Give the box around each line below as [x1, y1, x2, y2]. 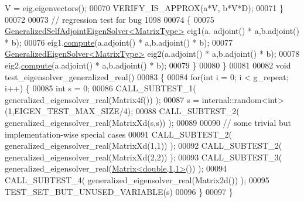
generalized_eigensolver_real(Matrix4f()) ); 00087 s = [5, 93, 200, 105]
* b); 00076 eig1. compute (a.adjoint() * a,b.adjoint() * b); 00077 [5, 36, 233, 48]
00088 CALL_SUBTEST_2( [135, 105, 240, 117]
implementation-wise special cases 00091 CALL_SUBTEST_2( [5, 128, 232, 140]
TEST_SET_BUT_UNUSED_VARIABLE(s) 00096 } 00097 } [5, 185, 233, 197]
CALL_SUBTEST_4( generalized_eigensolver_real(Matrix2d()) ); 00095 [5, 173, 269, 186]
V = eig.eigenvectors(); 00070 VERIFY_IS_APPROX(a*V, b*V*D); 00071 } [5, 2, 283, 13]
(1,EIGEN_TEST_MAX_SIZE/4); [5, 105, 134, 117]
